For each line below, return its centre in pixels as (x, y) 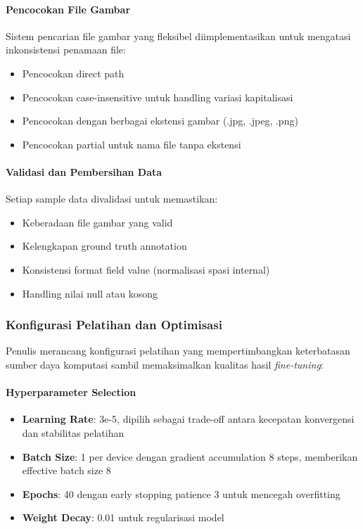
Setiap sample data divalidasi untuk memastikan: (112, 199)
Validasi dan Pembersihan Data (84, 171)
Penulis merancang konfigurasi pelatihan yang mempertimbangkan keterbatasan (178, 351)
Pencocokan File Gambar (68, 9)
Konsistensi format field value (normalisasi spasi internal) (146, 269)
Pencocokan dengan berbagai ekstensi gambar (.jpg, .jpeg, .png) (160, 121)
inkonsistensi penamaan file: (66, 50)
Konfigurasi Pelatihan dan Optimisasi (114, 325)
